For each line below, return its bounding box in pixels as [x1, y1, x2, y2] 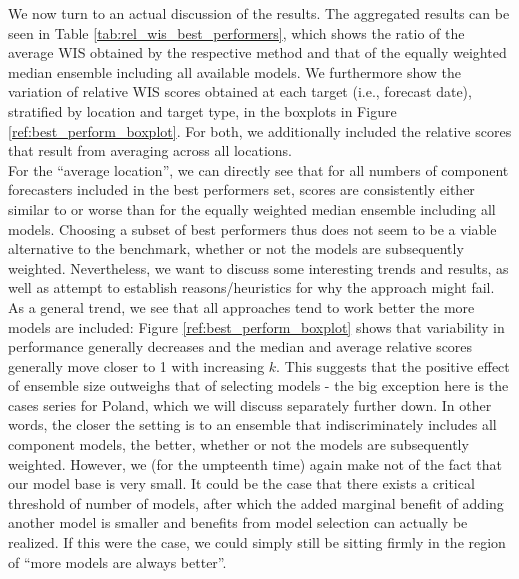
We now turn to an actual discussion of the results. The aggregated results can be [8, 3, 510, 23]
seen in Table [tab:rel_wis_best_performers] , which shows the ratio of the [8, 22, 465, 43]
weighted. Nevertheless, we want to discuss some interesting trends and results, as [8, 257, 509, 278]
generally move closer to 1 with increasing [8, 355, 265, 376]
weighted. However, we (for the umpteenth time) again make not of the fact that [8, 453, 502, 474]
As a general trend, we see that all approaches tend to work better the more [8, 296, 475, 317]
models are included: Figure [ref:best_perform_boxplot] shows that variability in [8, 316, 505, 337]
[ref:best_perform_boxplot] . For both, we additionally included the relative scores [8, 120, 512, 141]
